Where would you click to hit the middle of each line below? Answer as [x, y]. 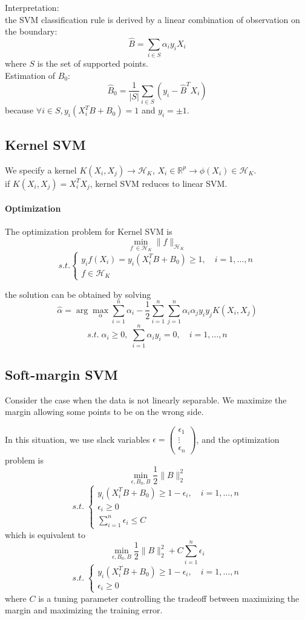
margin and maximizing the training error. [84, 610]
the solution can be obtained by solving [78, 294]
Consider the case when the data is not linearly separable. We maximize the [146, 399]
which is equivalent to [45, 534]
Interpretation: [32, 7]
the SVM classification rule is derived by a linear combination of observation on [152, 19]
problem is [24, 460]
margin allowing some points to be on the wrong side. [104, 412]
